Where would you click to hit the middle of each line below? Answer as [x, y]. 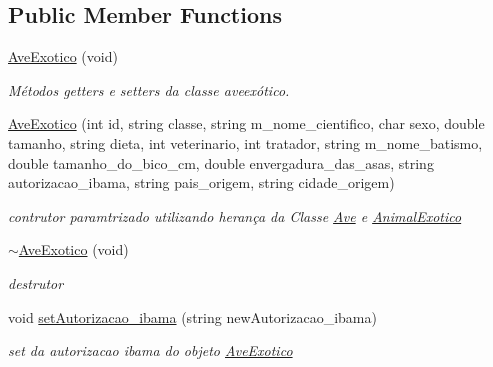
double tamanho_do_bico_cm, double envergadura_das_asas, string [221, 162]
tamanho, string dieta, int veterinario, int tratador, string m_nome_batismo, [245, 142]
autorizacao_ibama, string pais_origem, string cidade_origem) [201, 182]
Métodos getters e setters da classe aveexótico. [149, 89]
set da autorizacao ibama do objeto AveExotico [150, 350]
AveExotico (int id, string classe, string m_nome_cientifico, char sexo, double [246, 123]
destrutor [36, 282]
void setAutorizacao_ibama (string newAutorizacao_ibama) [192, 316]
